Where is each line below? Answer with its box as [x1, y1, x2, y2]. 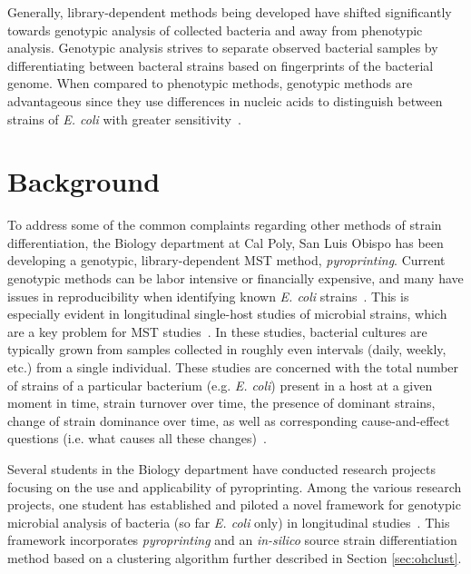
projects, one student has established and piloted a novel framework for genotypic [7, 495, 461, 514]
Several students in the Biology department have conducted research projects [7, 460, 437, 478]
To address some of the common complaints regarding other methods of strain [7, 215, 442, 234]
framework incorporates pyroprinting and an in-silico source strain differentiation [7, 530, 457, 549]
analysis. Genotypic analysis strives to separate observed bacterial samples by [7, 38, 438, 57]
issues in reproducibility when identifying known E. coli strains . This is [7, 286, 409, 305]
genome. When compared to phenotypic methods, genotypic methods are [7, 74, 413, 93]
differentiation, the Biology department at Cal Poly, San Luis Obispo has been [7, 233, 444, 252]
